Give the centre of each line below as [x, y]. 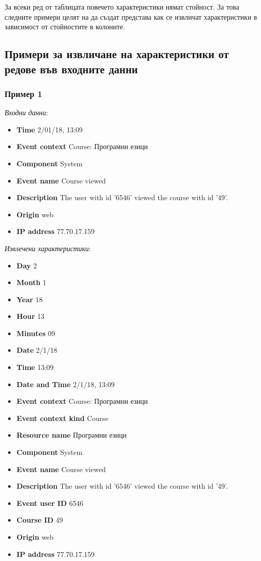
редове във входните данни [71, 68]
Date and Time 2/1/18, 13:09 [66, 384]
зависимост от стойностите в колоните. [65, 27]
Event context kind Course [62, 418]
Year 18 [30, 299]
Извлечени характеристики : [48, 248]
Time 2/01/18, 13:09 [50, 129]
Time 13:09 [35, 367]
